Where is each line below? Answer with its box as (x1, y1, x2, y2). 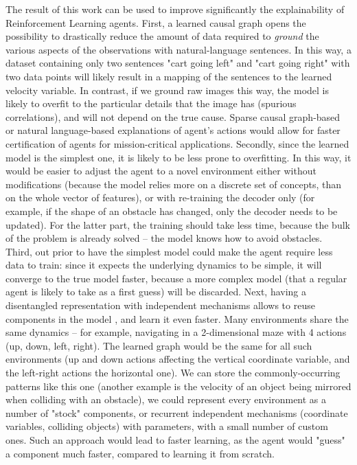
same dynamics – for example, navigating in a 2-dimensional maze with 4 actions (5, 325, 347, 339)
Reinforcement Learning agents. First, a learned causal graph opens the (5, 15, 306, 30)
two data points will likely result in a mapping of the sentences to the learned (5, 69, 332, 83)
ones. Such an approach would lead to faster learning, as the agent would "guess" (5, 433, 345, 446)
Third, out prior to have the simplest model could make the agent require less (5, 244, 333, 258)
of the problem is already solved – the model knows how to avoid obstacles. (5, 231, 323, 245)
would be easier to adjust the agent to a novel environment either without (5, 163, 316, 178)
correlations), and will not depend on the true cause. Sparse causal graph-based (5, 109, 341, 124)
